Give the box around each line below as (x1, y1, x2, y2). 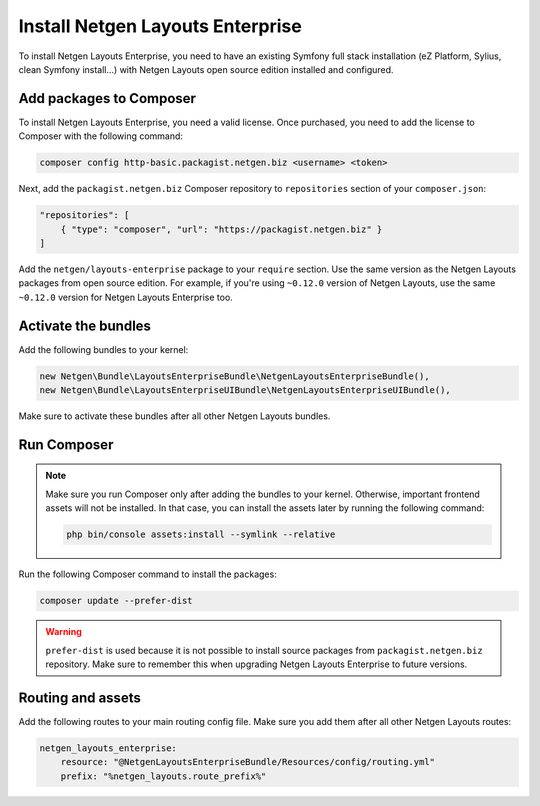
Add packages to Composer (18, 90, 197, 107)
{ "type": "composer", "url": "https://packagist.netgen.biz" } (60, 223, 383, 235)
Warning (45, 626, 82, 638)
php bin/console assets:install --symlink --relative (66, 529, 336, 540)
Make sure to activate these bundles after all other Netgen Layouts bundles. (18, 410, 331, 422)
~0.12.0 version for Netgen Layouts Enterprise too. (18, 291, 234, 303)
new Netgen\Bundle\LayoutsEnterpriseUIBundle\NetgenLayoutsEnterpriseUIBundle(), (39, 385, 452, 396)
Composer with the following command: (18, 130, 184, 142)
